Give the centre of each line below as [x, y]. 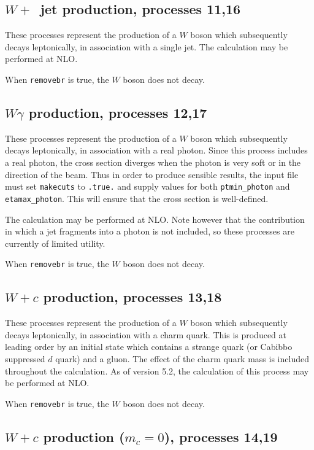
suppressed [25, 358]
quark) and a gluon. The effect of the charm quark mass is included [182, 358]
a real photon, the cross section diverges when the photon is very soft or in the [153, 162]
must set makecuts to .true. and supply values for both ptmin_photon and [147, 186]
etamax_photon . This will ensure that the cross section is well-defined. [137, 198]
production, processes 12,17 [118, 113]
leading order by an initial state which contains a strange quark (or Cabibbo [149, 347]
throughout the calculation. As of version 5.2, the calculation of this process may [157, 370]
